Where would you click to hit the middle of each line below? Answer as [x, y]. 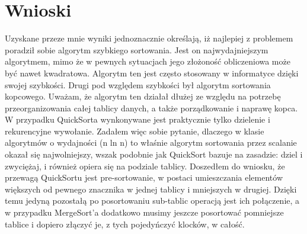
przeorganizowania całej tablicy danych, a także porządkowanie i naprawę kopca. [151, 108]
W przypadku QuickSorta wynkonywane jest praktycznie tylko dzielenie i [137, 119]
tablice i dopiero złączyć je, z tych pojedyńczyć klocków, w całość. [125, 224]
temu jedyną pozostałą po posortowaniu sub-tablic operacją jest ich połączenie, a [152, 201]
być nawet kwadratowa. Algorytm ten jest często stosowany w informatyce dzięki [152, 73]
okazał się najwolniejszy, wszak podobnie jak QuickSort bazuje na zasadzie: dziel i [154, 154]
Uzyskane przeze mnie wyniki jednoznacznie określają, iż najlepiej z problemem [149, 38]
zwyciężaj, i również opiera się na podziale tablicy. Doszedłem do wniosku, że [145, 166]
